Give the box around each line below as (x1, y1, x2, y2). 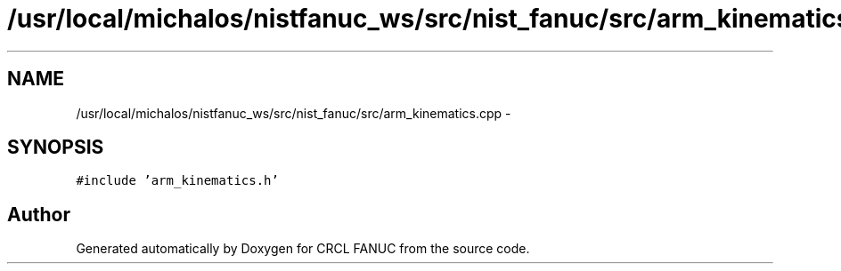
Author (7, 203, 70, 226)
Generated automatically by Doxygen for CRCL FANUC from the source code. (76, 241, 530, 257)
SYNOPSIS (7, 136, 104, 159)
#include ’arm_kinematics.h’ (76, 173, 279, 188)
